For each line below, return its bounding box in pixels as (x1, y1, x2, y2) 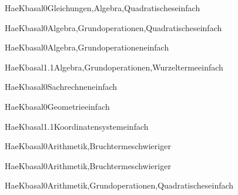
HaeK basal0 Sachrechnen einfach (5, 80, 118, 93)
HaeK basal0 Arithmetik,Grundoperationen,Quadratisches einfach (5, 179, 234, 191)
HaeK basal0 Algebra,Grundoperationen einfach (5, 41, 169, 53)
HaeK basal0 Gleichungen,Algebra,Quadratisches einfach (5, 2, 200, 14)
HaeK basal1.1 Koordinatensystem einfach (5, 120, 149, 132)
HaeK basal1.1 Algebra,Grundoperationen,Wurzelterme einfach (5, 60, 223, 73)
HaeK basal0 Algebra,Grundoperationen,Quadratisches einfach (5, 21, 222, 33)
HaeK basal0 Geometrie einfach (5, 100, 110, 112)
